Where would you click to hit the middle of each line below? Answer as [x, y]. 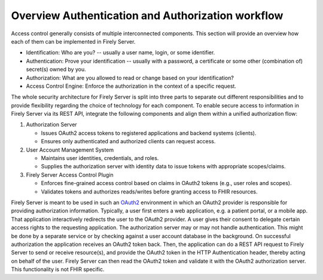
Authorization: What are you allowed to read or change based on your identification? [130, 78]
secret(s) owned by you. [56, 69]
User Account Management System [70, 150]
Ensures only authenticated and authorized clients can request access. [128, 141]
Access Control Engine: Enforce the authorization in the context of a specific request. [131, 86]
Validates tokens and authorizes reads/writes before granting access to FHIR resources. [149, 192]
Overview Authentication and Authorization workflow [147, 16]
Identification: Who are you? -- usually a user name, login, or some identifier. [121, 53]
